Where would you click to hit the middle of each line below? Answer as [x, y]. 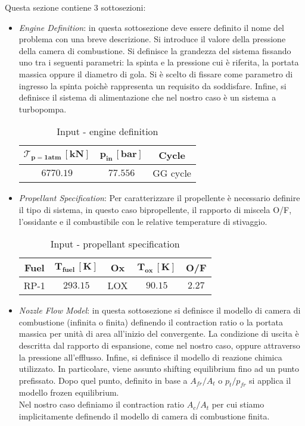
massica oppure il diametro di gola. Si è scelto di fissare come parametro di [156, 73]
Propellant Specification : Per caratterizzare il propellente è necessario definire [159, 198]
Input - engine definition [108, 131]
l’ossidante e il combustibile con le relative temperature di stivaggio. [143, 221]
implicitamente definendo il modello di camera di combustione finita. [144, 416]
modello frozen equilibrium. [69, 392]
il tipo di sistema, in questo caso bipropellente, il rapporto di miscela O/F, [155, 209]
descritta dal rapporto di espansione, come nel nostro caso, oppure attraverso [159, 345]
